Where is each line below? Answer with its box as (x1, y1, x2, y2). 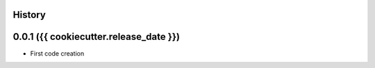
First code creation (30, 49, 85, 58)
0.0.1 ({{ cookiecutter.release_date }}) (12, 31, 181, 43)
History (12, 9, 47, 21)
